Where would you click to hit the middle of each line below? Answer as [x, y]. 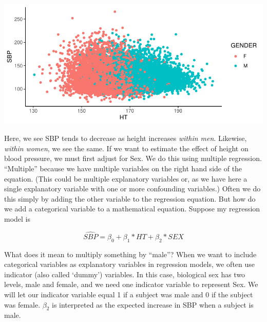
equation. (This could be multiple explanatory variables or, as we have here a [126, 178]
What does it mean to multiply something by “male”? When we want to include [130, 254]
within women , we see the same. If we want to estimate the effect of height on [126, 148]
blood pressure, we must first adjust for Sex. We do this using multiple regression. [133, 158]
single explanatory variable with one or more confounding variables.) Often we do [132, 189]
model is [17, 218]
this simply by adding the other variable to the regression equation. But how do [130, 198]
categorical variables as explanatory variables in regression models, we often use [130, 264]
